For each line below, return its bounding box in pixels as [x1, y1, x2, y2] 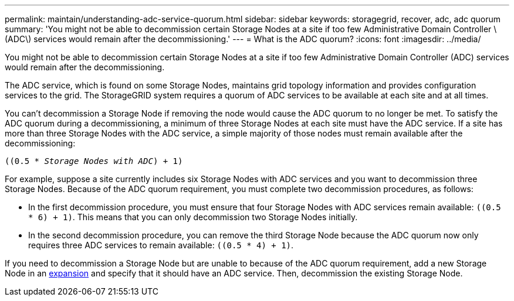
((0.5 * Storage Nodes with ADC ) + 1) [5, 156, 183, 166]
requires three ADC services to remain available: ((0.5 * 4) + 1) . [28, 240, 294, 250]
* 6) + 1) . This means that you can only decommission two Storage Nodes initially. [28, 212, 358, 222]
